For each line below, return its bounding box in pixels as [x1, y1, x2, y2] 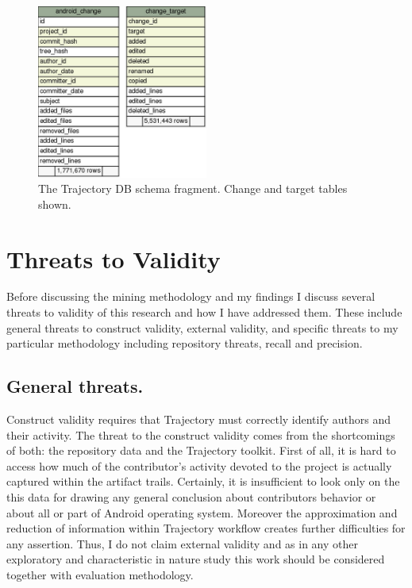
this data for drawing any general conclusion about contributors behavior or [6, 488, 376, 505]
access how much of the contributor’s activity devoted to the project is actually [6, 457, 392, 474]
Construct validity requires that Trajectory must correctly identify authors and [6, 411, 391, 428]
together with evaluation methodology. [6, 566, 194, 582]
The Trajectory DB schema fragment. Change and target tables [38, 180, 348, 197]
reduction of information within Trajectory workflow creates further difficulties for [6, 520, 406, 536]
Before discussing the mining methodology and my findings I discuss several [6, 288, 375, 305]
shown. [38, 195, 71, 212]
